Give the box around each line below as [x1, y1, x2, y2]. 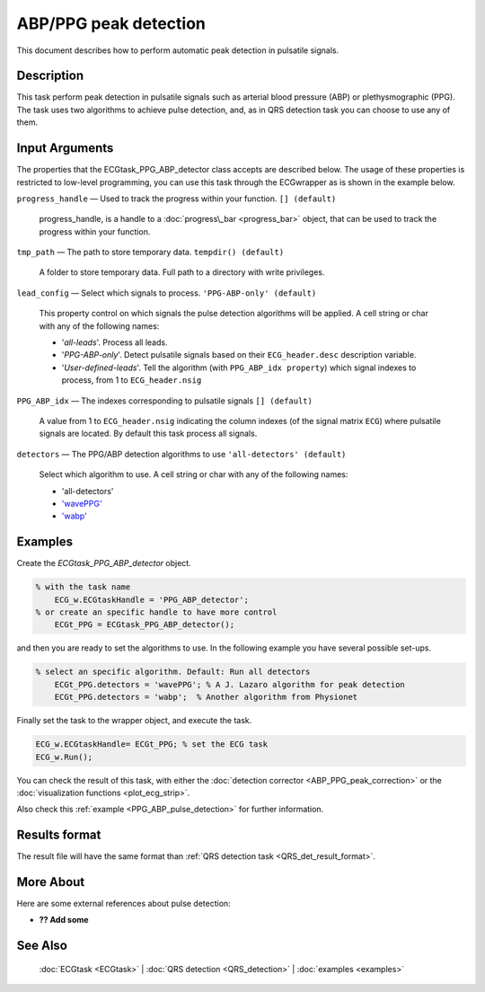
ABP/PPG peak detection [16, 13, 207, 33]
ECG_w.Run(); [35, 751, 93, 762]
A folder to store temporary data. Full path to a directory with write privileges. [39, 267, 325, 278]
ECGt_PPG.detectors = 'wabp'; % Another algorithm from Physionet [54, 692, 358, 703]
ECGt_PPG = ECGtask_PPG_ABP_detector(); [54, 620, 235, 630]
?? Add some [39, 915, 89, 926]
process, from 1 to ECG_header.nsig [61, 375, 202, 385]
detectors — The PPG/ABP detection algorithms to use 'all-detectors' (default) [16, 448, 347, 459]
